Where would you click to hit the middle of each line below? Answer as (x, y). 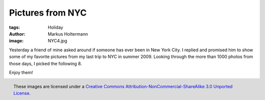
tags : (14, 27)
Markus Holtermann (68, 34)
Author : (17, 34)
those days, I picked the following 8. (45, 63)
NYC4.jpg (57, 41)
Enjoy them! (21, 72)
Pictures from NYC (48, 13)
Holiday (55, 27)
